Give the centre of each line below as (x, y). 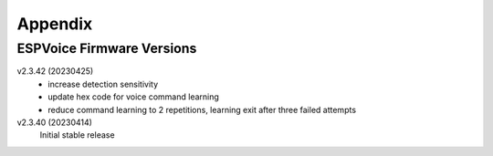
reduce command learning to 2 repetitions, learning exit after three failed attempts (202, 109)
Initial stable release (77, 135)
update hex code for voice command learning (133, 97)
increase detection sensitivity (103, 84)
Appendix (55, 24)
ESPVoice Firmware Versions (107, 48)
